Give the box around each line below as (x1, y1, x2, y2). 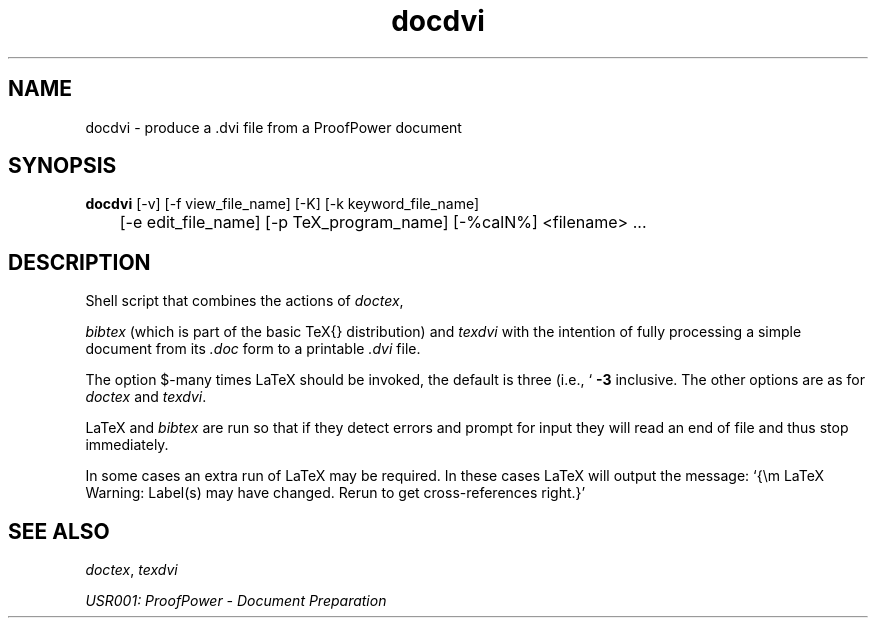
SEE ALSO (8, 518, 110, 544)
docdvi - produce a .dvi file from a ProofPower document (85, 118, 462, 136)
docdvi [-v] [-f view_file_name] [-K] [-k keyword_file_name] (85, 195, 480, 213)
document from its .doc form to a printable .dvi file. (85, 340, 421, 358)
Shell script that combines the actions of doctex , (85, 292, 404, 310)
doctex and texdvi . (85, 388, 207, 406)
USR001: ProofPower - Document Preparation (85, 592, 387, 610)
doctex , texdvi (85, 561, 178, 579)
